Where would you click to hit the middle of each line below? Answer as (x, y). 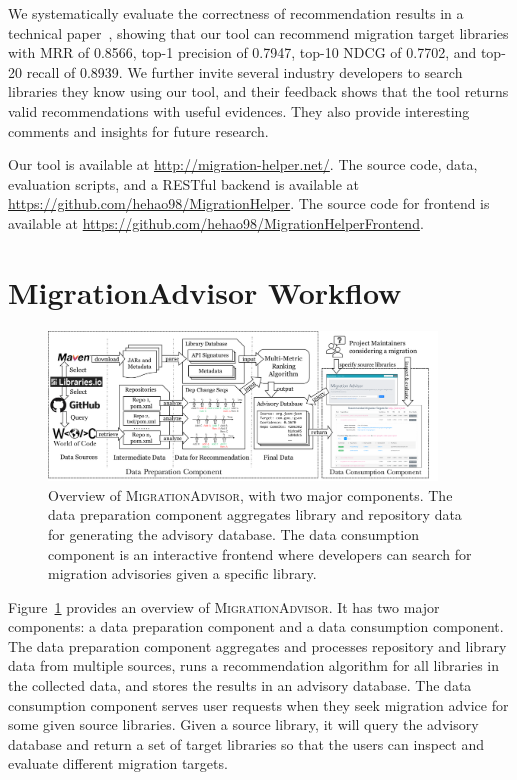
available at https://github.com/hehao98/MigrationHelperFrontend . (216, 222)
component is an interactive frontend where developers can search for (260, 553)
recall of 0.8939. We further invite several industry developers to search (244, 71)
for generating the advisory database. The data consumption (233, 533)
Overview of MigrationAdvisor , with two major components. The (250, 494)
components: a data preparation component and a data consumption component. (256, 626)
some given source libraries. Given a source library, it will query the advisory (243, 724)
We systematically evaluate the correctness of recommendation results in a (236, 13)
